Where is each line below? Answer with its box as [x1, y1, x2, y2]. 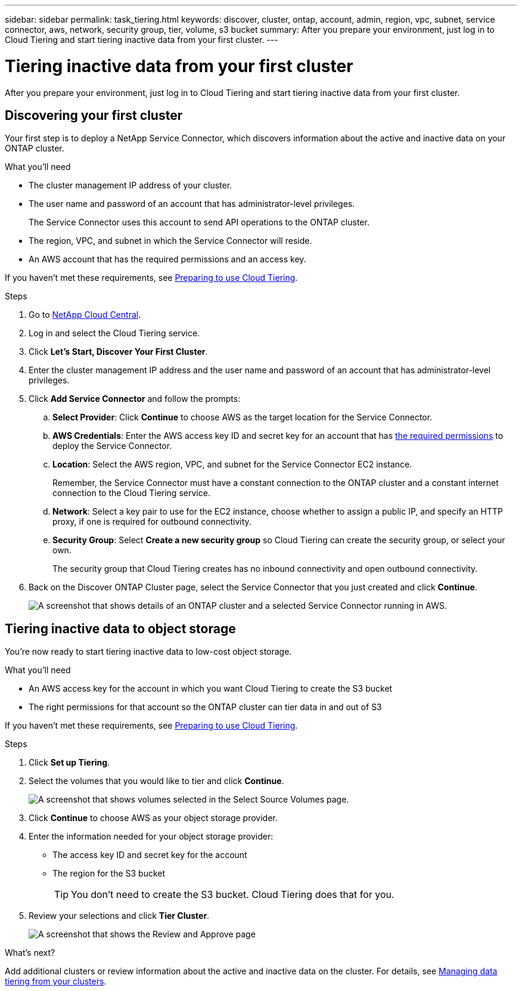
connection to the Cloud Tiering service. [52, 488, 210, 498]
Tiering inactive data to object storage [5, 621, 236, 636]
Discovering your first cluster [5, 107, 183, 123]
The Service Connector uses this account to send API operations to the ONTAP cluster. [29, 217, 369, 228]
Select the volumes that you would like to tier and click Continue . [29, 776, 284, 786]
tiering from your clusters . [5, 976, 107, 987]
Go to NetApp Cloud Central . [29, 309, 141, 320]
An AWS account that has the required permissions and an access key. [29, 254, 306, 265]
